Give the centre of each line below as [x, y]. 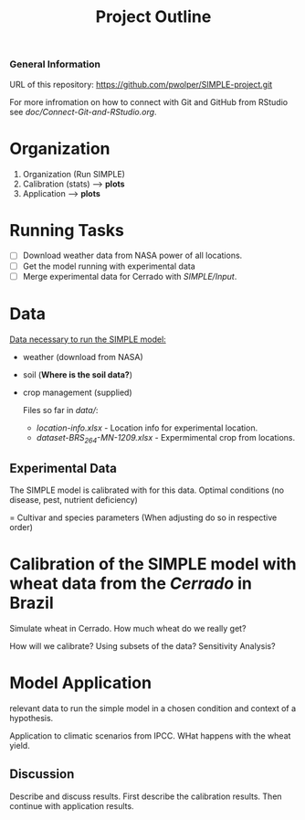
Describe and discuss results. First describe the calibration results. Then [146, 796]
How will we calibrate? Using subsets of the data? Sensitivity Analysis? [142, 646]
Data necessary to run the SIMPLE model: [88, 339]
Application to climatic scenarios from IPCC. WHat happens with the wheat [150, 736]
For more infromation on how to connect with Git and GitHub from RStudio [149, 101]
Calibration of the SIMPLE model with [153, 564]
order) [21, 527]
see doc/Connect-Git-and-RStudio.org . [83, 112]
